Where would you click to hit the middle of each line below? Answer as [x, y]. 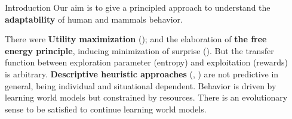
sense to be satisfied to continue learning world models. [106, 109]
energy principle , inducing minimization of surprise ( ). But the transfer [139, 50]
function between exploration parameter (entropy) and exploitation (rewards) [147, 62]
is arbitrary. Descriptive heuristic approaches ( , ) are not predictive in [142, 73]
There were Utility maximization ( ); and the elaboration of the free [136, 39]
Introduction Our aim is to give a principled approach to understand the [138, 7]
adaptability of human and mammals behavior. [94, 19]
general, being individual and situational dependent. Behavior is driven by [141, 85]
